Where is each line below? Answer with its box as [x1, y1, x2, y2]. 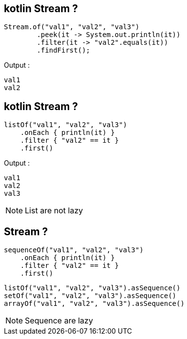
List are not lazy [25, 206, 83, 216]
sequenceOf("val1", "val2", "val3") [4, 246, 144, 254]
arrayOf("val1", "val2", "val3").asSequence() [4, 300, 185, 308]
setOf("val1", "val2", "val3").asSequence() [4, 292, 177, 300]
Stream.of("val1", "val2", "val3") [4, 23, 140, 31]
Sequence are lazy [25, 316, 93, 326]
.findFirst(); [37, 46, 91, 55]
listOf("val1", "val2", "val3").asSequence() [4, 284, 181, 292]
